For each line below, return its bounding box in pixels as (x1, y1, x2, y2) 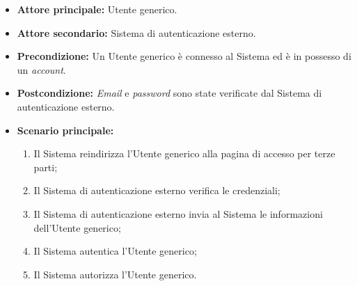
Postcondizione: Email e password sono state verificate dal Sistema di (17, 86, 322, 100)
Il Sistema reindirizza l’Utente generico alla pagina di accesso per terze (33, 146, 335, 161)
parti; (33, 159, 58, 174)
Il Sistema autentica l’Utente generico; (33, 244, 197, 258)
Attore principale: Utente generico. (17, 2, 177, 16)
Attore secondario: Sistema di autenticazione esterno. (17, 25, 256, 40)
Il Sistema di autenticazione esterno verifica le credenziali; (33, 183, 280, 198)
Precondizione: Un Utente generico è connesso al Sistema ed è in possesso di (17, 49, 351, 63)
